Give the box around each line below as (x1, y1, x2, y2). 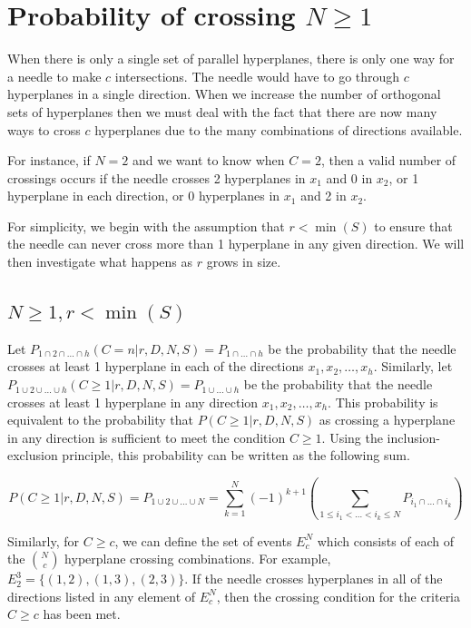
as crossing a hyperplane (319, 410, 456, 429)
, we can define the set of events (114, 531, 292, 550)
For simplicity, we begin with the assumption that (7, 216, 285, 235)
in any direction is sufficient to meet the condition (7, 427, 286, 446)
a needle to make (7, 66, 102, 85)
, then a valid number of (320, 151, 456, 170)
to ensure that (374, 216, 453, 235)
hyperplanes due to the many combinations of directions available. (94, 120, 463, 139)
